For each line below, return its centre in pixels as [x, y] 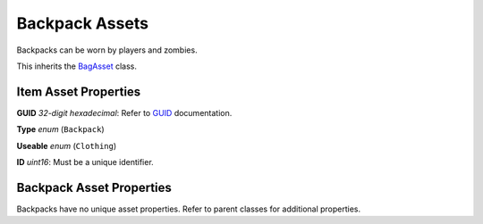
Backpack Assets [83, 23]
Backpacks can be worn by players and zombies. [107, 50]
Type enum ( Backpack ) [60, 129]
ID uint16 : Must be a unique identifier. [85, 162]
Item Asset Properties [79, 91]
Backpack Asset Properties [94, 187]
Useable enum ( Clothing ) [67, 145]
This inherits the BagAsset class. [77, 66]
